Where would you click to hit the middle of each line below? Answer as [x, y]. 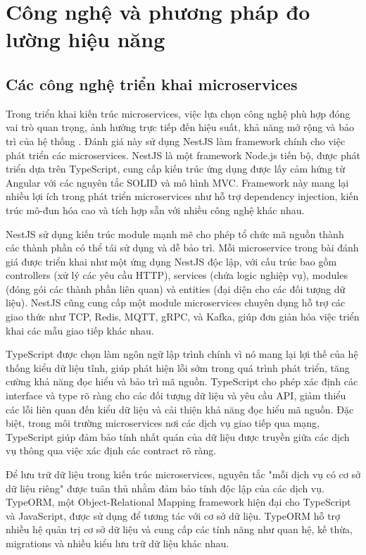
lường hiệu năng [86, 39]
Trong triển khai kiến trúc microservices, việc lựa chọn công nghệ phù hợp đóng [178, 113]
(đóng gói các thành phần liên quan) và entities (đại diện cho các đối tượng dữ [176, 288]
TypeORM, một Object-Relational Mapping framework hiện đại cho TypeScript [178, 502]
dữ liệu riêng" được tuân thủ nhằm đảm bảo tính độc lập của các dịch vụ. [165, 488]
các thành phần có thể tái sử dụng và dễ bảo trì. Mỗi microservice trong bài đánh [182, 248]
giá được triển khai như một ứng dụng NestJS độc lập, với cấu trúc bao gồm [171, 261]
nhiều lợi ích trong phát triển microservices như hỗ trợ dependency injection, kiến [182, 196]
